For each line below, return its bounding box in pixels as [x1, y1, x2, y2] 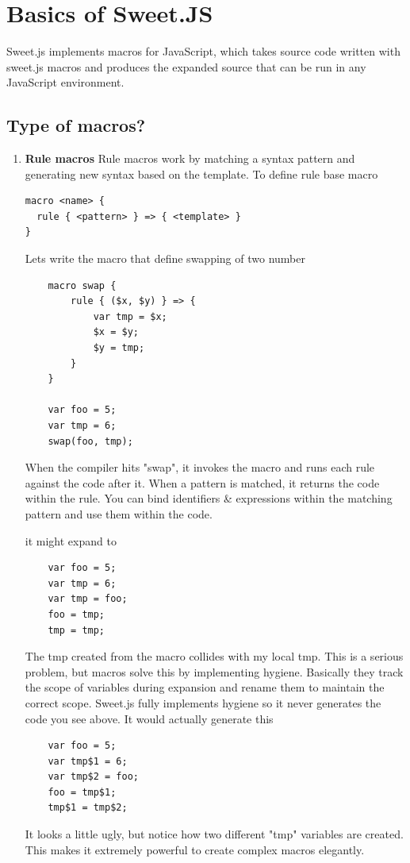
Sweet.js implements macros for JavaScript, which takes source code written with [6, 43, 400, 60]
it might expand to [25, 532, 117, 549]
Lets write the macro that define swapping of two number [25, 250, 305, 267]
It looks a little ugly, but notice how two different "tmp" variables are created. [25, 826, 404, 842]
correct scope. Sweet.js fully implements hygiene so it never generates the [25, 694, 381, 711]
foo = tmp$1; [48, 786, 117, 798]
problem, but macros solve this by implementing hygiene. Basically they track [25, 663, 404, 680]
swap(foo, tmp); [48, 435, 133, 447]
